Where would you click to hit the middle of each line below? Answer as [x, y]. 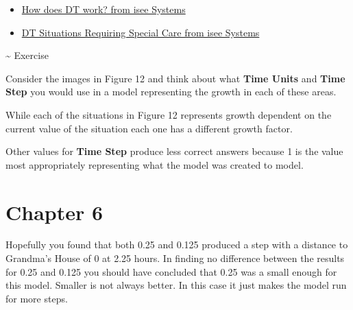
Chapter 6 [54, 212]
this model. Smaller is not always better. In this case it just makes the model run [176, 285]
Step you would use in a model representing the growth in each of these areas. [171, 92]
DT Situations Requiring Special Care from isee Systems [141, 32]
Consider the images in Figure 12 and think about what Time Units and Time [175, 78]
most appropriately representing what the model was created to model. [155, 164]
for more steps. [37, 298]
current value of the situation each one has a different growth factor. [149, 128]
